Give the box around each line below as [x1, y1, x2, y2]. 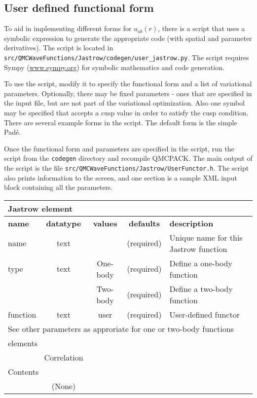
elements [8, 337, 38, 349]
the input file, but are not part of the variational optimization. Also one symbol [4, 98, 245, 108]
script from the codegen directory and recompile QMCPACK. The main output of [4, 153, 253, 163]
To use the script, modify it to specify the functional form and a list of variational [4, 78, 252, 89]
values [93, 217, 117, 229]
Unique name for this [169, 231, 243, 243]
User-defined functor [169, 308, 240, 320]
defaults [129, 217, 160, 229]
